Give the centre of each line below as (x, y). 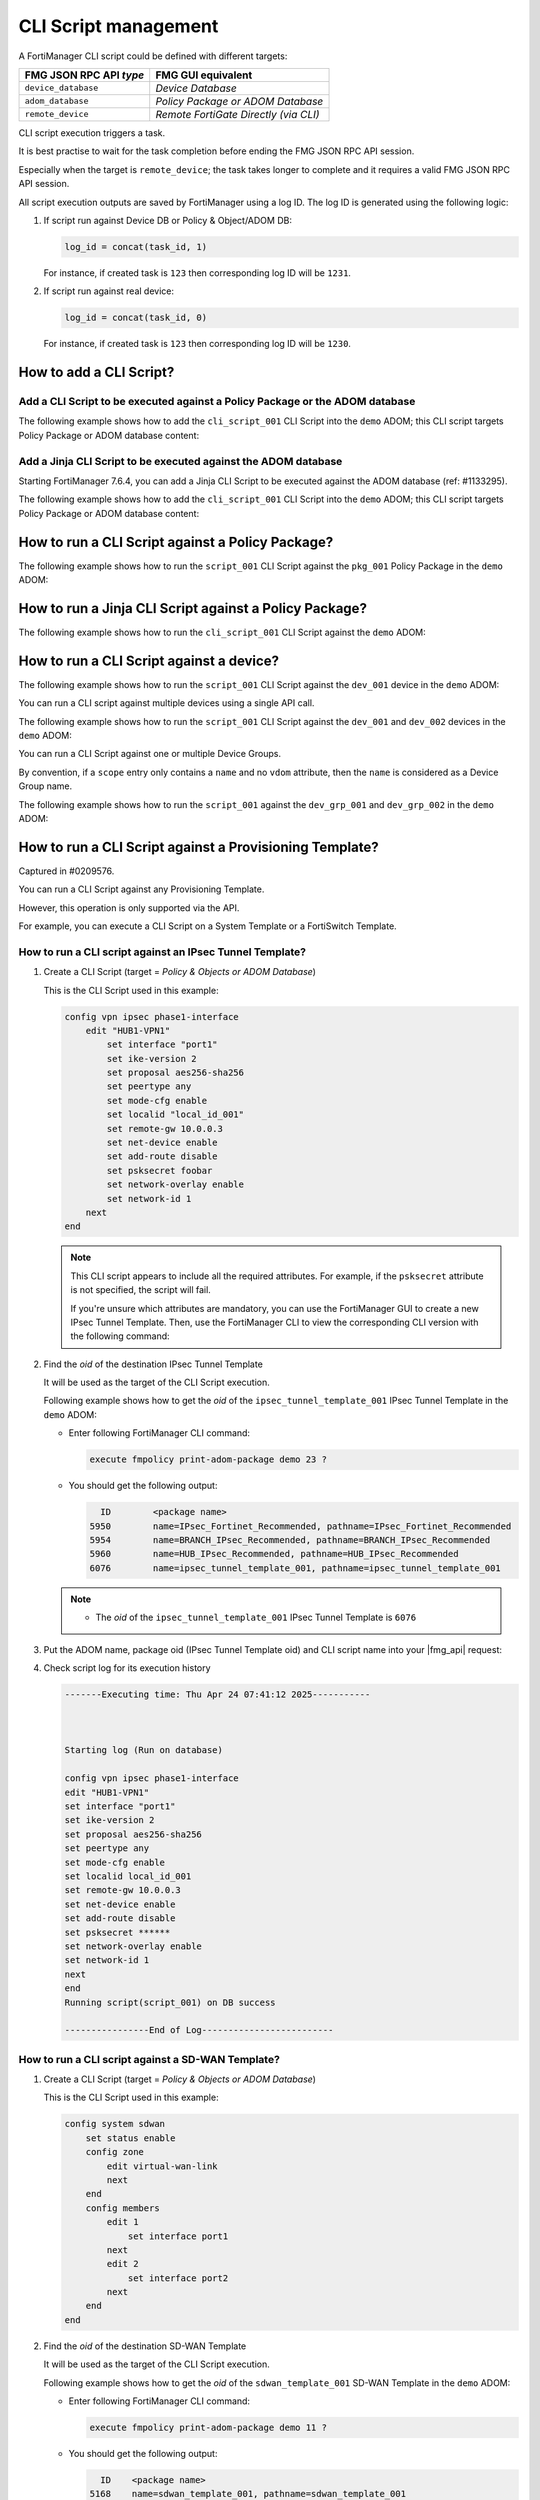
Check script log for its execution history (127, 1667)
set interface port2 (178, 2278)
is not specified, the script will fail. (141, 1290)
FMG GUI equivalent (204, 75)
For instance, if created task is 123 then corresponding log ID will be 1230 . (197, 344)
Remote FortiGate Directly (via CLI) (237, 114)
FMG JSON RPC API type (84, 75)
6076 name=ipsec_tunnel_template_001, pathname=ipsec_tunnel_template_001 (295, 1568)
